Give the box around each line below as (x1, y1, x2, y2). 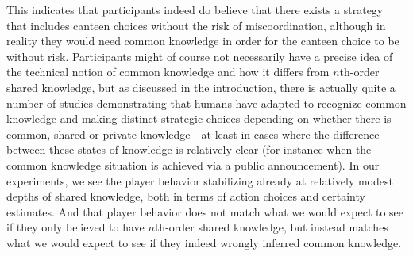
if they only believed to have (6, 219, 145, 235)
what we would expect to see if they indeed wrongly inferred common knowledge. (6, 234, 402, 250)
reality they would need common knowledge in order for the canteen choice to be (6, 32, 399, 49)
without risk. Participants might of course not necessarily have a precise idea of (6, 48, 393, 64)
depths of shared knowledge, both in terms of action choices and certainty (6, 188, 365, 204)
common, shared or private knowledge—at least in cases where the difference (6, 125, 380, 142)
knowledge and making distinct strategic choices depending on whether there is (6, 110, 392, 127)
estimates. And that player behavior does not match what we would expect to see (6, 203, 404, 220)
